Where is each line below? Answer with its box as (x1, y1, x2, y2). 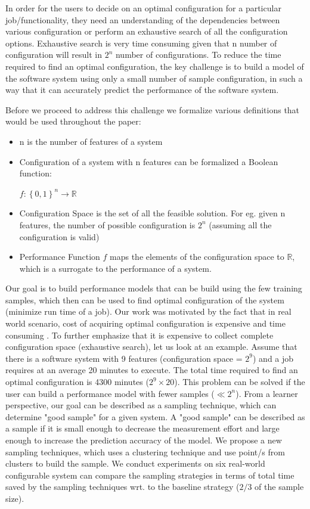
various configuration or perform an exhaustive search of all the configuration (5, 25, 288, 38)
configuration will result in (5, 48, 102, 61)
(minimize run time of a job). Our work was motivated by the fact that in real (5, 305, 292, 318)
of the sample (255, 480, 304, 493)
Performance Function (19, 250, 100, 263)
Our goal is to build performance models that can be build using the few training (5, 282, 302, 294)
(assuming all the (209, 218, 272, 231)
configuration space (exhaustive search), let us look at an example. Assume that (5, 340, 297, 353)
